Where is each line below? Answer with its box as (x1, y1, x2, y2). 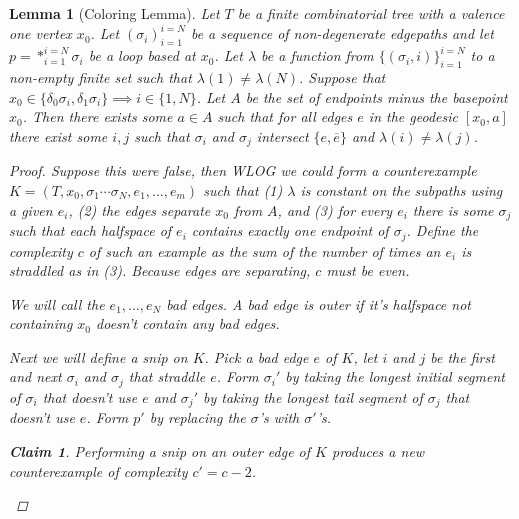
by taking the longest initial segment (285, 366, 505, 387)
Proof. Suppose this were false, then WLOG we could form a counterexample (9, 160, 477, 181)
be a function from (261, 45, 374, 66)
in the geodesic (368, 106, 458, 127)
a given (9, 199, 53, 220)
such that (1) (203, 180, 283, 201)
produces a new (331, 440, 425, 461)
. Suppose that (299, 67, 386, 88)
